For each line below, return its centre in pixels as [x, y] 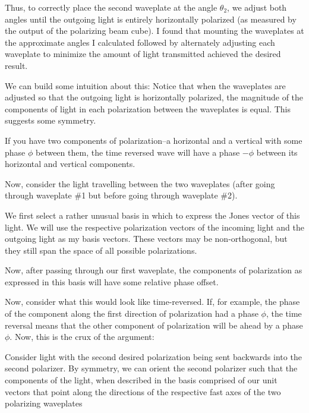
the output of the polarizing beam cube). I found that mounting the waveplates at [154, 31]
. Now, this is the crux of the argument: [82, 337]
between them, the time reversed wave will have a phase [138, 152]
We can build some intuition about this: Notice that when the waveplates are [145, 85]
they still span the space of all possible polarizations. [101, 250]
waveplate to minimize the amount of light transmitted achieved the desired [143, 54]
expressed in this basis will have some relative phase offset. [112, 281]
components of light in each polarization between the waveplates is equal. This [148, 108]
